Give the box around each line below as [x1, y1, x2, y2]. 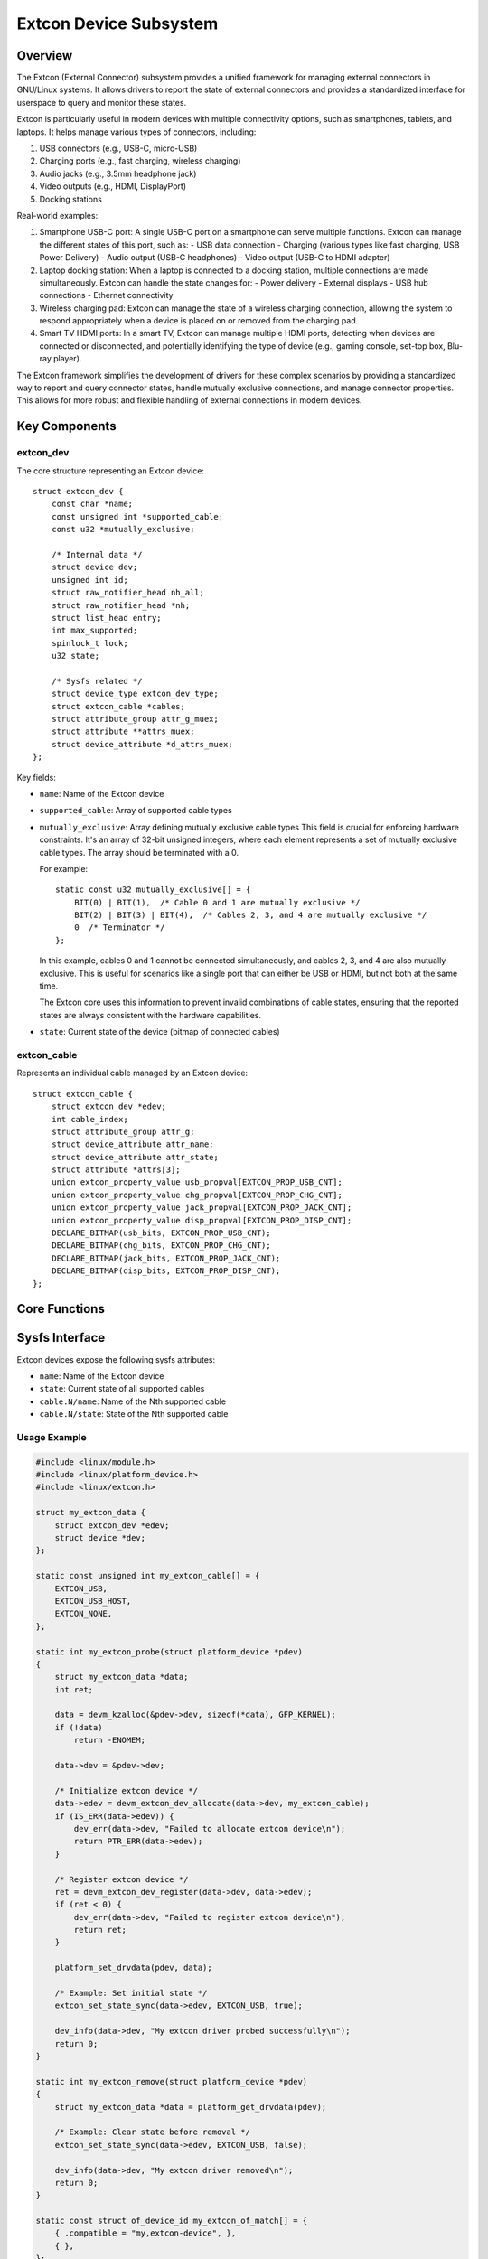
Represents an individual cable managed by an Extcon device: [16, 1067, 249, 1079]
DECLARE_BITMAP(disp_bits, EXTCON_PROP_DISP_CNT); [51, 1266, 281, 1276]
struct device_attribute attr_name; [51, 1139, 214, 1149]
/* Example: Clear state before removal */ [54, 2127, 250, 2137]
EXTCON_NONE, [54, 1608, 113, 1619]
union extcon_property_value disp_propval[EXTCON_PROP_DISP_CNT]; [51, 1215, 352, 1225]
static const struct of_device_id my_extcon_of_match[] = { [35, 2216, 308, 2226]
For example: [39, 863, 89, 874]
